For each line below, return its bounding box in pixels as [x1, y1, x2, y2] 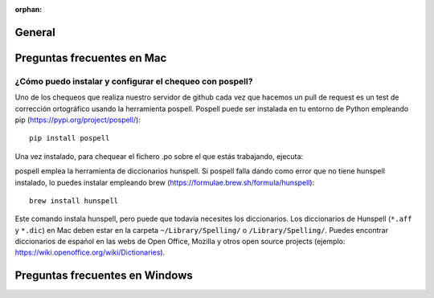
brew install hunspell [29, 196, 119, 205]
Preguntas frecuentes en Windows [14, 269, 193, 283]
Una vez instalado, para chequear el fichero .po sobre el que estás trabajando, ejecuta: [14, 151, 304, 161]
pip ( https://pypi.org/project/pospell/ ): [14, 115, 141, 125]
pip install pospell [29, 133, 110, 143]
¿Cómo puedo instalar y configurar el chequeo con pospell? [14, 76, 253, 87]
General [14, 25, 56, 39]
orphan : [14, 5, 43, 14]
